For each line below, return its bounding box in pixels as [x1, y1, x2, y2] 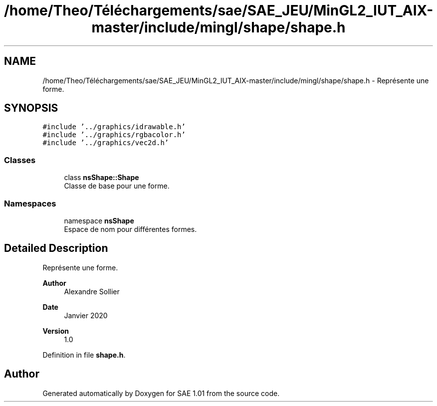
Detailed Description [4, 242, 108, 255]
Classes [4, 155, 36, 165]
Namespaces [4, 198, 56, 208]
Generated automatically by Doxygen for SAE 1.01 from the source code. [42, 389, 280, 398]
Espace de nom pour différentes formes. [64, 224, 197, 233]
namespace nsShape [64, 216, 134, 225]
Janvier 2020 [64, 311, 108, 320]
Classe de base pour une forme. [64, 182, 170, 191]
